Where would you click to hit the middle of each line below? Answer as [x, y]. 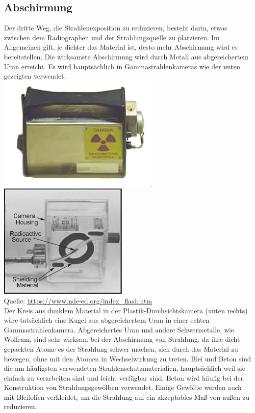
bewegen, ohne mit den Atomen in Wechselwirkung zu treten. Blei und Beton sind [127, 358]
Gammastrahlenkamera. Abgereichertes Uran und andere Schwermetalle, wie [119, 329]
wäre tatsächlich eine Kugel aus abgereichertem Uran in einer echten [107, 320]
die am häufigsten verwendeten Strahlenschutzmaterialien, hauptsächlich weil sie [125, 368]
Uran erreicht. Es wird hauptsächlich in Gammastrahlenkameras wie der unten [122, 66]
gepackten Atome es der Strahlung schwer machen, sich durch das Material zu [121, 348]
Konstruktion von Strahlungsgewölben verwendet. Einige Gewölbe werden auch [123, 387]
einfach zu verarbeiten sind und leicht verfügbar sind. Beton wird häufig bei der [124, 377]
